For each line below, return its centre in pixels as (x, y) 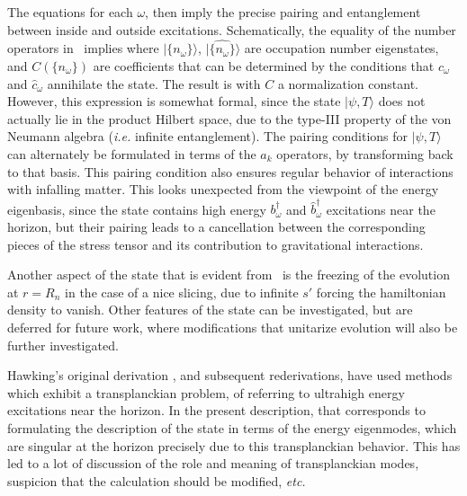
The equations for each (70, 12)
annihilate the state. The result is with (154, 83)
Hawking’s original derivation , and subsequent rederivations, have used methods (230, 375)
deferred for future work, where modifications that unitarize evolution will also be (233, 328)
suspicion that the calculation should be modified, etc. (157, 480)
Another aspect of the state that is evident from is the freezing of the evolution (229, 275)
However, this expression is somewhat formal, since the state (174, 101)
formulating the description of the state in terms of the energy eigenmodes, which (232, 428)
